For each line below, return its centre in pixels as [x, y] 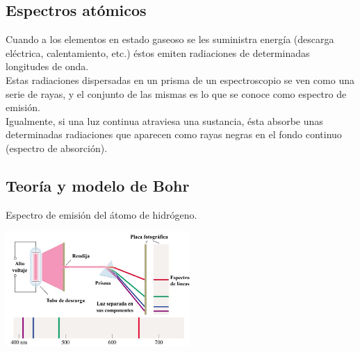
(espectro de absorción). [57, 148]
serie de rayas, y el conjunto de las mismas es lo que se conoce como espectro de [176, 93]
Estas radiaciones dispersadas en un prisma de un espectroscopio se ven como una [180, 79]
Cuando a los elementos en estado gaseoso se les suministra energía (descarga [170, 39]
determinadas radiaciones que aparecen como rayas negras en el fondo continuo [174, 134]
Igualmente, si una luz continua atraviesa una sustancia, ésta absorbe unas [164, 120]
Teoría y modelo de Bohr [98, 185]
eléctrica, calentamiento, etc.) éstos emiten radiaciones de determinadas [158, 52]
